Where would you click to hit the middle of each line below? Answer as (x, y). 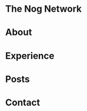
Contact (23, 102)
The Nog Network (43, 9)
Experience (30, 55)
